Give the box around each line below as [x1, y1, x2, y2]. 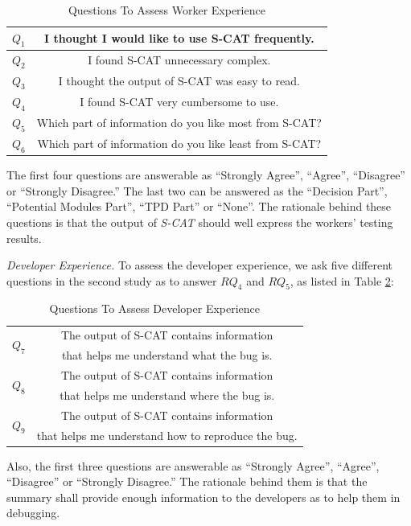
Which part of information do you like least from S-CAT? [37, 135, 322, 152]
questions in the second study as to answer [6, 272, 217, 289]
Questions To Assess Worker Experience [68, 2, 265, 18]
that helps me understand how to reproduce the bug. [36, 426, 298, 443]
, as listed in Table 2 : [290, 272, 394, 289]
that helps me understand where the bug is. [60, 386, 275, 403]
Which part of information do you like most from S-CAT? [36, 114, 322, 131]
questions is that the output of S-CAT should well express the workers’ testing [6, 213, 393, 230]
